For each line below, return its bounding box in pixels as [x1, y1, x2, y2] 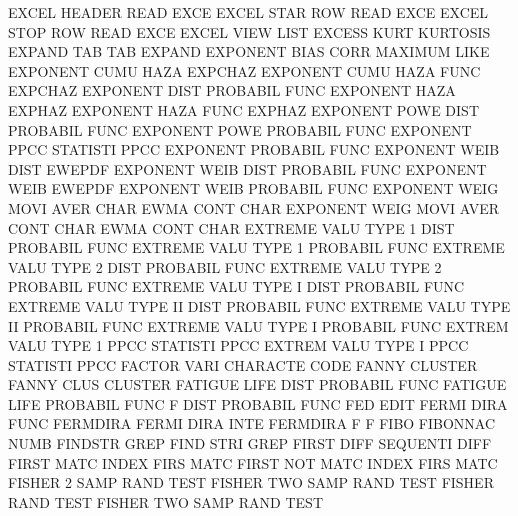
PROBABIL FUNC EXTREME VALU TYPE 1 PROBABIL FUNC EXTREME [8, 237, 505, 258]
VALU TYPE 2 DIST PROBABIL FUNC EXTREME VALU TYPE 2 [8, 256, 442, 277]
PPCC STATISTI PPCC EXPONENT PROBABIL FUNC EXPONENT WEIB [8, 139, 500, 160]
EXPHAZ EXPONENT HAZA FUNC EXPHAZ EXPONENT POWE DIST [8, 99, 479, 120]
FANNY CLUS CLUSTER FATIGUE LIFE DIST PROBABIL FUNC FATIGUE [8, 374, 507, 395]
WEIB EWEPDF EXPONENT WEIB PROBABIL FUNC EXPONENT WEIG [8, 178, 499, 199]
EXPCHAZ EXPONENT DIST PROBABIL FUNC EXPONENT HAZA [8, 80, 456, 101]
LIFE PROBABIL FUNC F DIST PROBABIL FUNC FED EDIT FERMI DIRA [8, 393, 508, 414]
